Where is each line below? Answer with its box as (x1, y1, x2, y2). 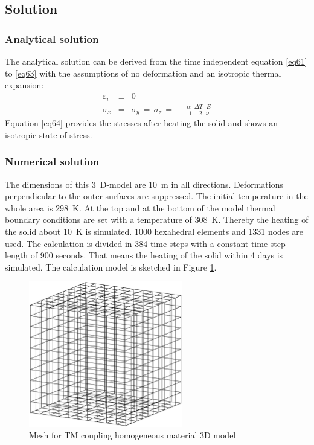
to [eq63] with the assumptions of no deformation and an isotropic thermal (5, 66, 281, 79)
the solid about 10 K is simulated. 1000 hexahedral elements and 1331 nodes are (5, 225, 303, 238)
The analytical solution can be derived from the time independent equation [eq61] (5, 55, 307, 67)
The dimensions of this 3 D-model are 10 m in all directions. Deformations (5, 178, 283, 190)
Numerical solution (5, 154, 100, 169)
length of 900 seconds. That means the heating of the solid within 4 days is (5, 249, 283, 261)
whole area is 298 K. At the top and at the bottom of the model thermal (5, 201, 275, 214)
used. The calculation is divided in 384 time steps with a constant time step (5, 237, 286, 249)
